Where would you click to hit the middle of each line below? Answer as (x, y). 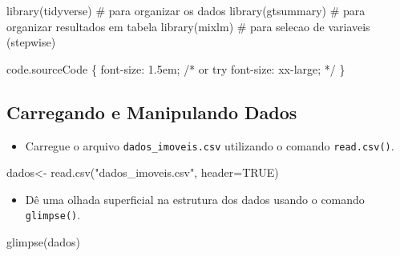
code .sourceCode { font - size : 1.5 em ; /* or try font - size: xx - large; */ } (176, 68)
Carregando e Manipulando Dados (152, 112)
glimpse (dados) (43, 242)
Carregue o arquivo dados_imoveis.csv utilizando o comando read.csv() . (210, 145)
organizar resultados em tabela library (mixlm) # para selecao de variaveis (188, 26)
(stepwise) (31, 42)
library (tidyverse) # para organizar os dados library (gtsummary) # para (186, 10)
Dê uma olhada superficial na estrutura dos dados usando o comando (195, 199)
